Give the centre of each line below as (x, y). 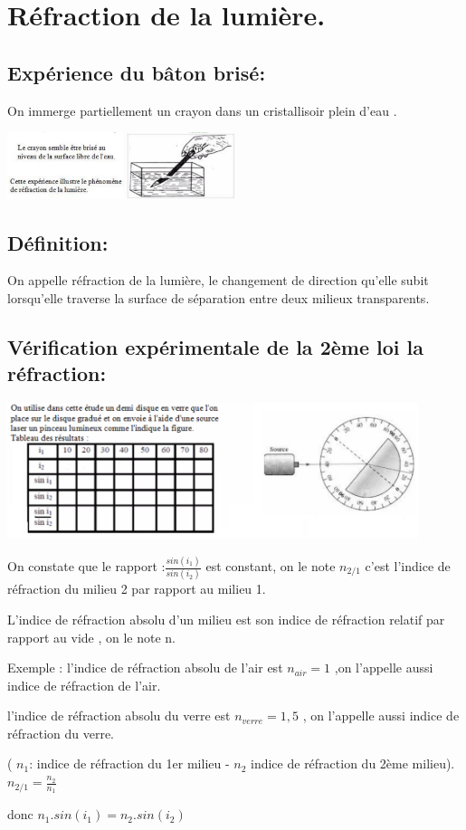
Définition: (58, 242)
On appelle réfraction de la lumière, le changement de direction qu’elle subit (218, 280)
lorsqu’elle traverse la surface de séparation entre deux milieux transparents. (219, 298)
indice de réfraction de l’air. (84, 685)
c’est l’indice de (408, 566)
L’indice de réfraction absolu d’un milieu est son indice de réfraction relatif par (226, 619)
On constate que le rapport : (86, 566)
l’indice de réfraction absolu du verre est (119, 716)
